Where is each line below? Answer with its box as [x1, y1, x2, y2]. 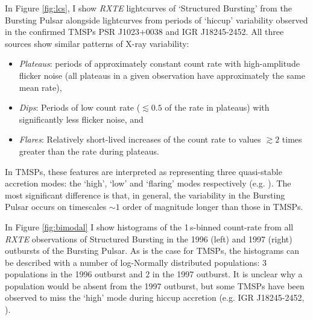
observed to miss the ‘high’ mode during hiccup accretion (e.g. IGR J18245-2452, [5, 291, 305, 304]
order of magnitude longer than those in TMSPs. [122, 200, 303, 213]
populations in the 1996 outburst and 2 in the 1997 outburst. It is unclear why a [5, 268, 303, 280]
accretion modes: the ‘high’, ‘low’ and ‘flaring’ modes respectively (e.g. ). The [5, 177, 291, 189]
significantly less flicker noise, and [19, 112, 144, 125]
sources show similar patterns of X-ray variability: [5, 37, 189, 49]
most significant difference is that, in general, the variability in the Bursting [5, 188, 285, 201]
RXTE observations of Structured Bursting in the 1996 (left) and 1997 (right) [5, 232, 292, 245]
